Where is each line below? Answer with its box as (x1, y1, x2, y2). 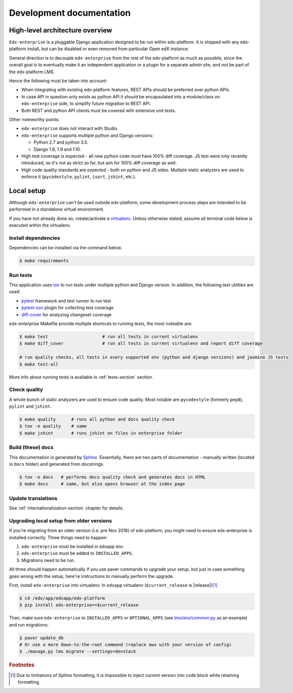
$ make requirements (19, 258, 69, 264)
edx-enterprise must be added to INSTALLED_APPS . (21, 550, 133, 556)
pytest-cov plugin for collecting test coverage (21, 305, 114, 311)
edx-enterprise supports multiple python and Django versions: (21, 132, 154, 138)
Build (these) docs (9, 444, 54, 451)
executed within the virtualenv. (9, 222, 71, 228)
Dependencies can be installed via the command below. (9, 245, 122, 251)
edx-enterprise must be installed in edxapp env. (21, 543, 125, 549)
